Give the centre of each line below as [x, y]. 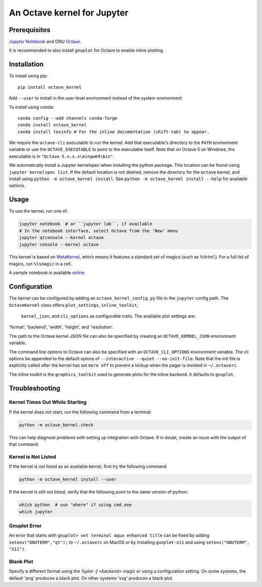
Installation [26, 64]
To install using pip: [28, 76]
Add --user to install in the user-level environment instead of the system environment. [96, 98]
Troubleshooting [35, 388]
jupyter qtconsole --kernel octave [61, 238]
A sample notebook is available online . [47, 273]
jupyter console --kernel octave [59, 244]
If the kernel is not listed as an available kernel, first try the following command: [88, 466]
